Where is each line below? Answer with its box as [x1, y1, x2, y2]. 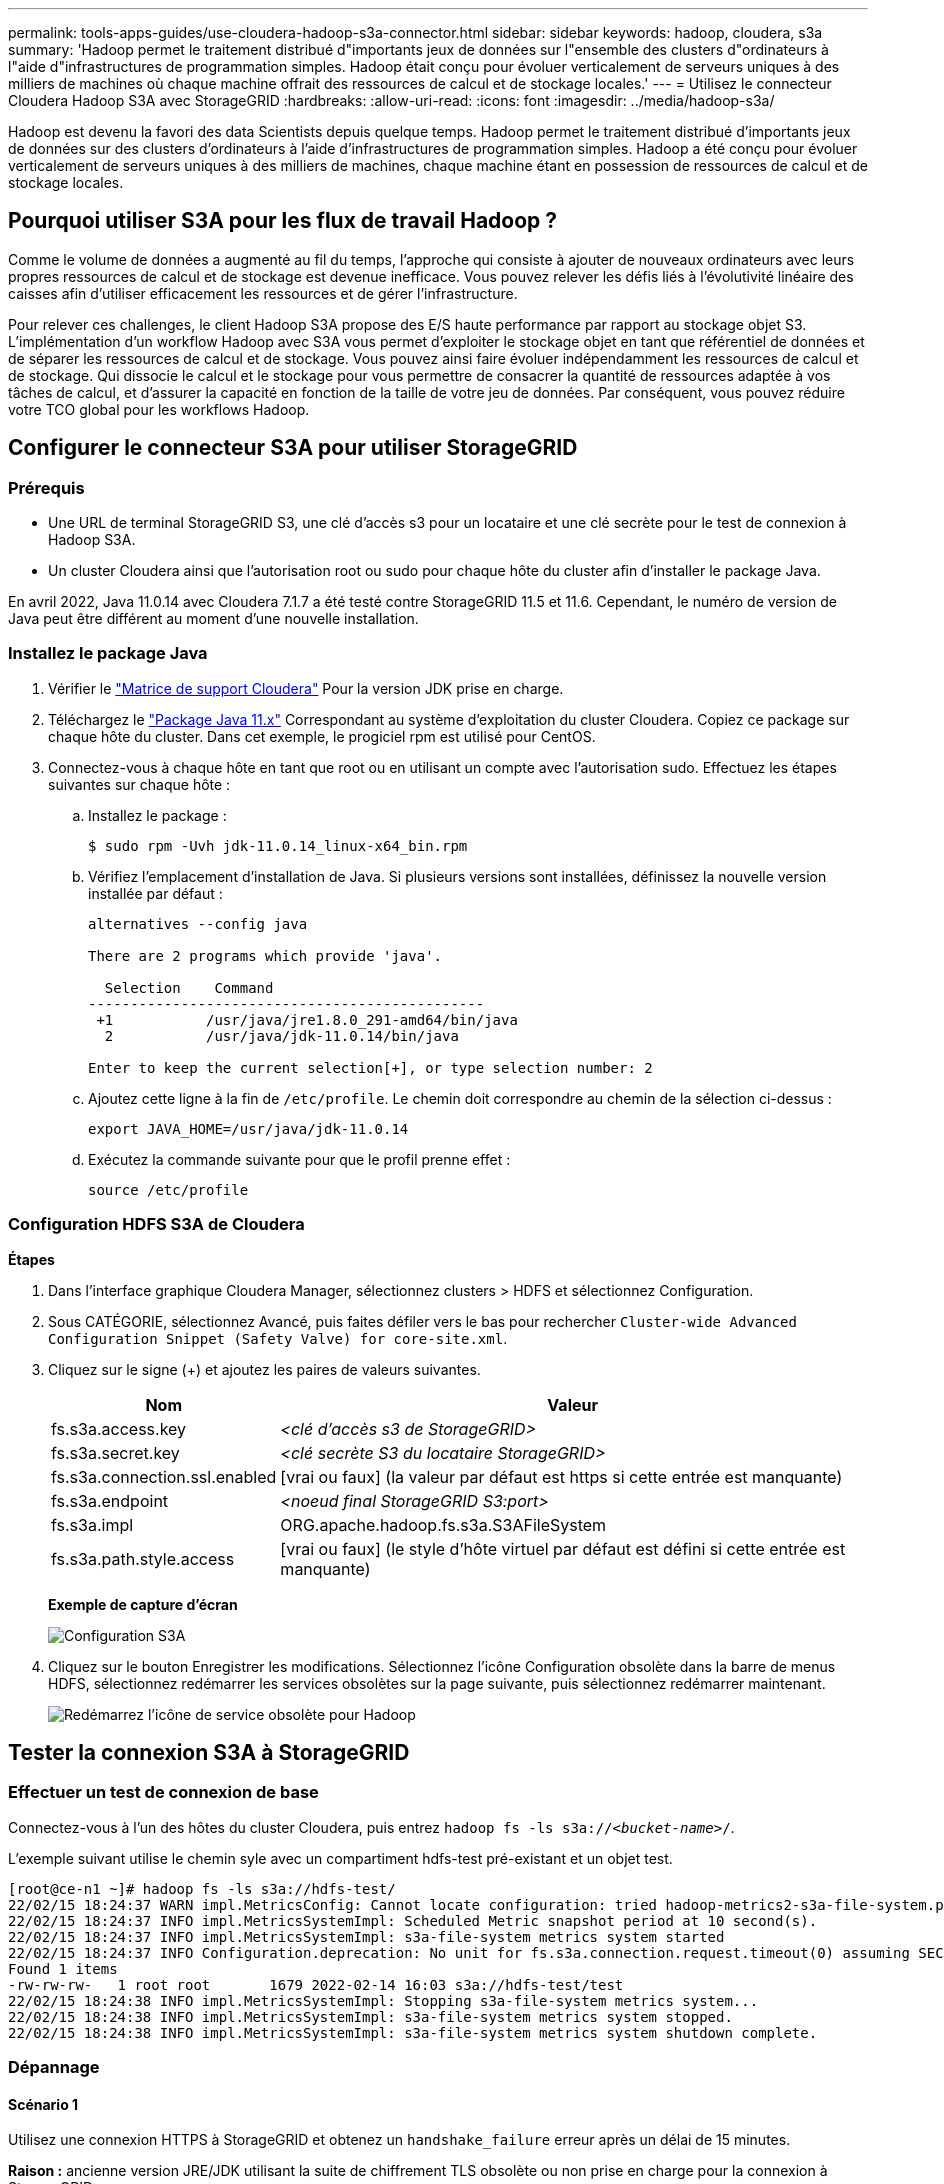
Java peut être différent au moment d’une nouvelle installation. [8, 610, 419, 628]
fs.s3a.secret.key [51, 1442, 180, 1463]
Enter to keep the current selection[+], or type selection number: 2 [88, 1059, 653, 1076]
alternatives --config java [88, 915, 308, 932]
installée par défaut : [88, 884, 223, 902]
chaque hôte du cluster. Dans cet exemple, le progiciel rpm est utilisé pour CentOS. [48, 727, 596, 745]
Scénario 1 [8, 2095, 79, 2113]
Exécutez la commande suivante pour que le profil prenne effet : [88, 1150, 511, 1168]
